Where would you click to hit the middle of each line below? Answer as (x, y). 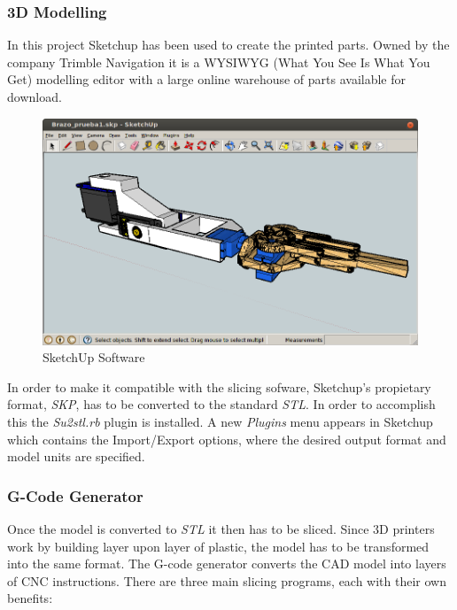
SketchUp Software (94, 357)
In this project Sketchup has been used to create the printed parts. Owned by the (228, 45)
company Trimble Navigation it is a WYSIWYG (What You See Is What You (219, 62)
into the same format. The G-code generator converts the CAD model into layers (227, 564)
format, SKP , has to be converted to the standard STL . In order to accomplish (221, 404)
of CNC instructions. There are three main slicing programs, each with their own (227, 580)
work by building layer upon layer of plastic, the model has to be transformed (218, 546)
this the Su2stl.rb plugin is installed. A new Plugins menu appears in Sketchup (220, 421)
